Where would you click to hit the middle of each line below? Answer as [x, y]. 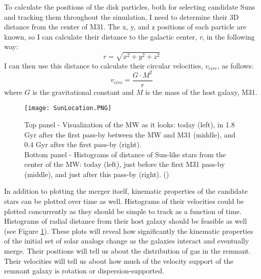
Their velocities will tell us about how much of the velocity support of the [119, 260]
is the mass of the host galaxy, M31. [201, 92]
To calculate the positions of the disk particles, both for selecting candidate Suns [130, 7]
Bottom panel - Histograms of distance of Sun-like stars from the [125, 154]
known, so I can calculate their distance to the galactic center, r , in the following [129, 36]
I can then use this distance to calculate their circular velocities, [104, 65]
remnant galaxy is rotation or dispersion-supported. [84, 271]
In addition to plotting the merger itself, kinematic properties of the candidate [126, 191]
